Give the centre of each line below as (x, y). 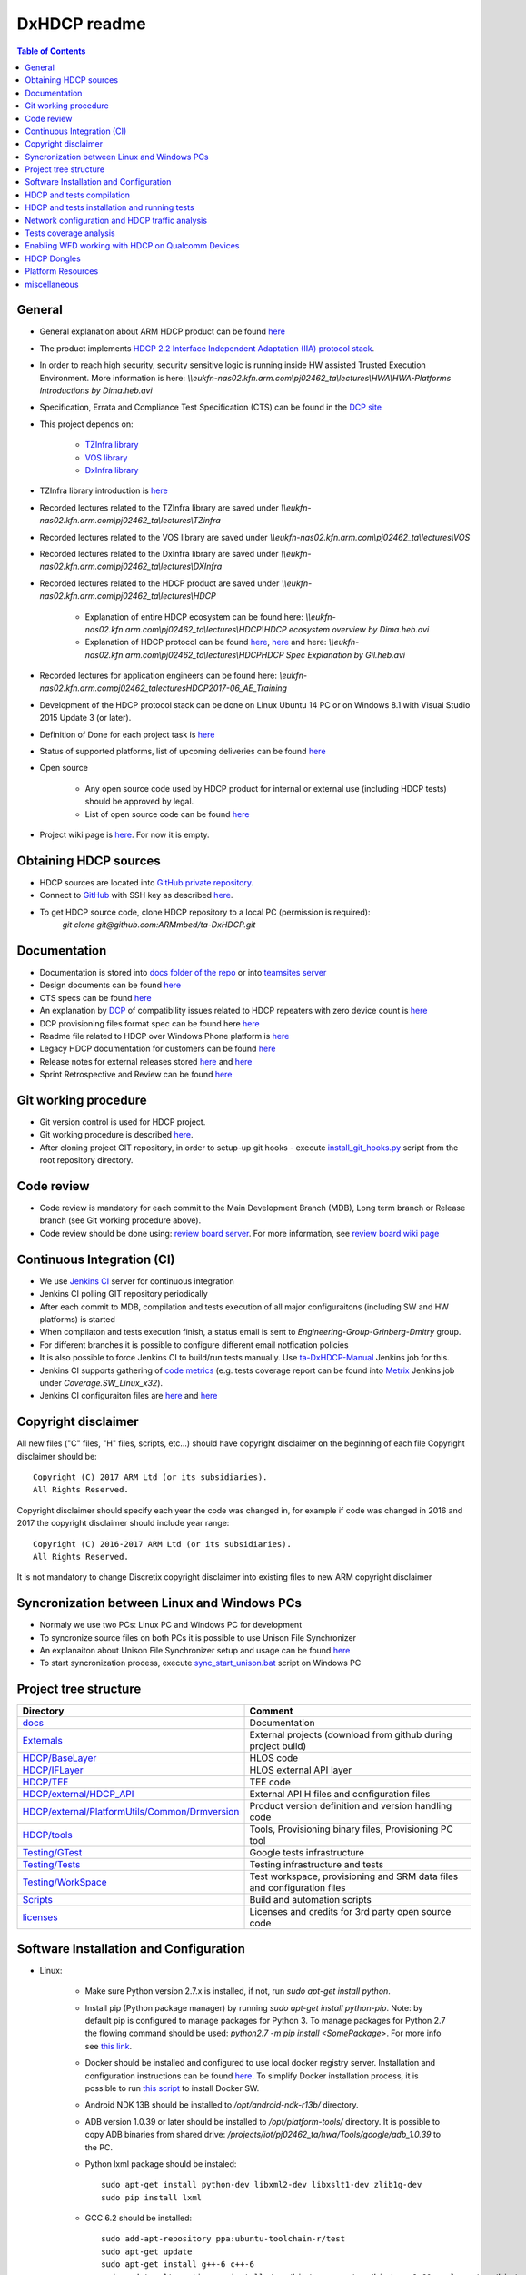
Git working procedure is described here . (117, 1135)
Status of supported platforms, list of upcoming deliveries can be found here (183, 752)
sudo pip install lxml (152, 2197)
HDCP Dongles (53, 258)
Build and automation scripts (311, 1900)
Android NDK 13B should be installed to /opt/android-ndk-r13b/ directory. (222, 2105)
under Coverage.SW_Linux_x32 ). (101, 1382)
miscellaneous (52, 284)
